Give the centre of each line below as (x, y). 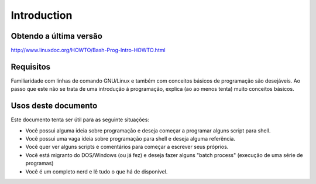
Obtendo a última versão (56, 36)
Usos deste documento (54, 106)
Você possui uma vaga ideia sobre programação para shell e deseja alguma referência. (130, 139)
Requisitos (31, 67)
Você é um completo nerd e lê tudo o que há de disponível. (97, 171)
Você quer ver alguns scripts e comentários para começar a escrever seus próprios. (127, 147)
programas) (39, 163)
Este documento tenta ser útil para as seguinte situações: (80, 120)
